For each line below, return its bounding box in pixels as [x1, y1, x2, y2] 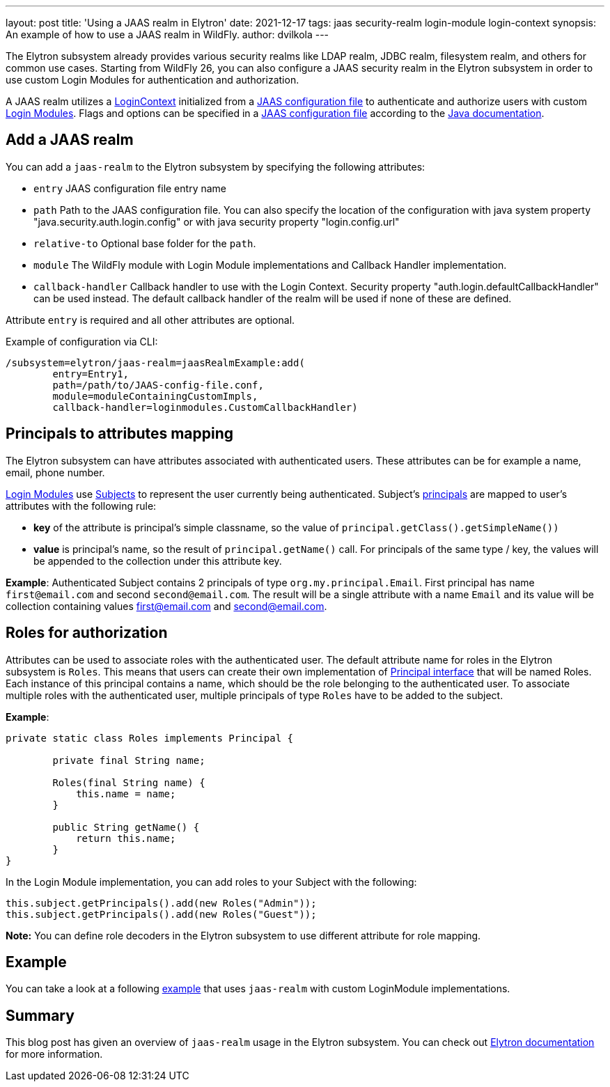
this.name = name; [76, 788, 176, 799]
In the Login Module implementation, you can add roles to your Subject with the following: [6, 875, 417, 888]
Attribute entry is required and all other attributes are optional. [6, 313, 295, 326]
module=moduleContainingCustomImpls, [52, 390, 258, 402]
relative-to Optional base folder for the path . [33, 237, 256, 249]
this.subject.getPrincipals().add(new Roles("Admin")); [6, 897, 317, 909]
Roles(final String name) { [52, 776, 205, 788]
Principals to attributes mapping [6, 425, 234, 443]
